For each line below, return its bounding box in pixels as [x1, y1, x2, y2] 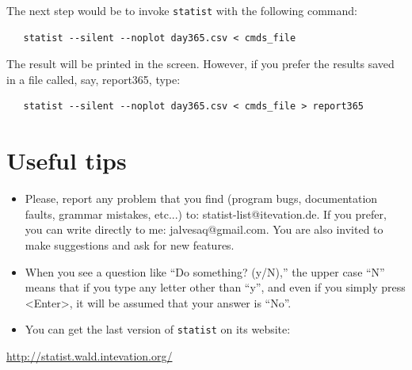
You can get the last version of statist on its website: [25, 321, 291, 338]
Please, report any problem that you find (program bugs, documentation [25, 190, 378, 207]
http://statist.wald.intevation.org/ [6, 347, 173, 364]
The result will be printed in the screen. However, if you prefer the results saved [6, 55, 395, 72]
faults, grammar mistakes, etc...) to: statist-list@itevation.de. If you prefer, [25, 205, 387, 222]
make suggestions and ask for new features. [25, 236, 235, 253]
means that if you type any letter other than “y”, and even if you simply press [25, 279, 406, 296]
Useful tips [6, 144, 127, 177]
